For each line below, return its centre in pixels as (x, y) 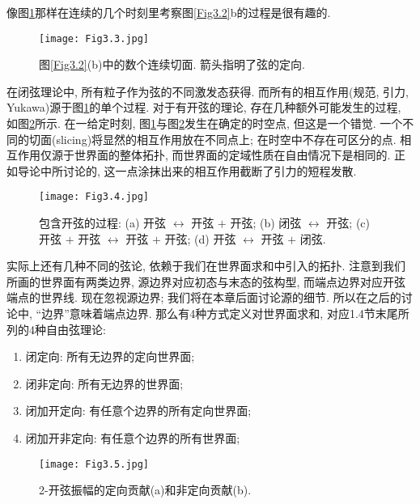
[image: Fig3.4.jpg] (94, 197)
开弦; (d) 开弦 (200, 238)
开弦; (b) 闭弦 (266, 223)
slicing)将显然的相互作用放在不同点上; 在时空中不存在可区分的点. (226, 139)
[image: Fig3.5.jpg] (94, 464)
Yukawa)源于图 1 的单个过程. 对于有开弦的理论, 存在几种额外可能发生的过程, (204, 107)
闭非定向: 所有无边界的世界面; (104, 383)
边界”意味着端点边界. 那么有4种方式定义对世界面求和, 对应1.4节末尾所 (225, 313)
